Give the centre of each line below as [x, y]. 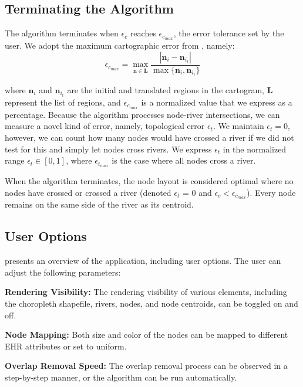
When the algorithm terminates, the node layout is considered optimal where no [149, 180]
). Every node [271, 192]
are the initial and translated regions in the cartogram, [166, 89]
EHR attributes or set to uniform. [66, 346]
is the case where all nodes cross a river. [184, 160]
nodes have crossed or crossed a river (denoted [88, 192]
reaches [143, 33]
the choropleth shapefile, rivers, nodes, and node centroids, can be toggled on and [151, 303]
